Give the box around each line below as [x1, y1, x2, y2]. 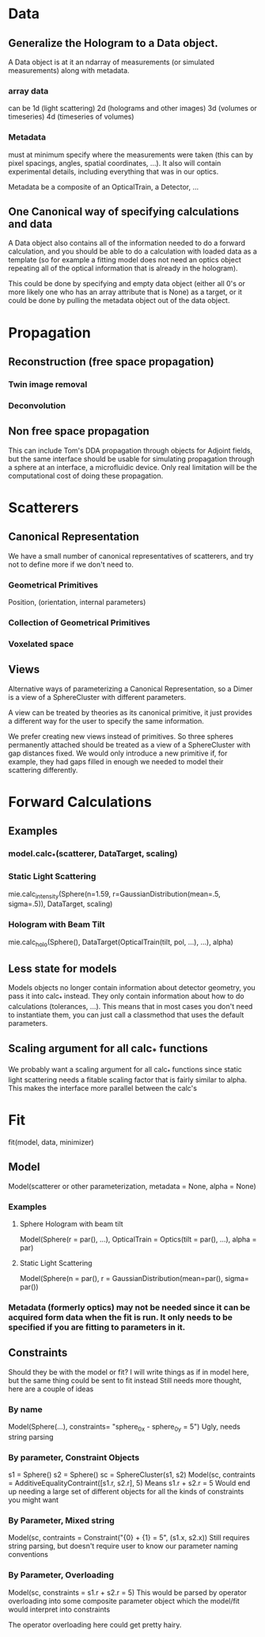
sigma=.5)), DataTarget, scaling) [8, 899, 113, 908]
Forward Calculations [8, 793, 152, 811]
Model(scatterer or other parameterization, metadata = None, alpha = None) [8, 1181, 256, 1191]
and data [8, 217, 53, 231]
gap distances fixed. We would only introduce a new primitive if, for [8, 748, 228, 758]
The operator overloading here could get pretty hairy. [8, 1620, 182, 1629]
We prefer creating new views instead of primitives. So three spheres [8, 731, 233, 741]
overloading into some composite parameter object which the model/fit [8, 1596, 240, 1605]
